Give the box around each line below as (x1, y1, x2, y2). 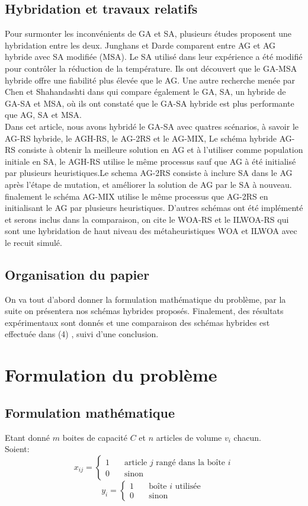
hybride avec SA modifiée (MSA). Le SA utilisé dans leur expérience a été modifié (5, 50, 303, 63)
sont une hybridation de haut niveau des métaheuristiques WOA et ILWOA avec (5, 225, 297, 237)
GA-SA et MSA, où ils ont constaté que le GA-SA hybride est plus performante (5, 97, 294, 109)
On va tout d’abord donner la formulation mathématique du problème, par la (5, 293, 286, 305)
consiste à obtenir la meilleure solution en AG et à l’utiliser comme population (18, 143, 303, 156)
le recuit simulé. (5, 236, 62, 248)
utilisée (175, 482, 201, 491)
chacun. (233, 431, 261, 443)
